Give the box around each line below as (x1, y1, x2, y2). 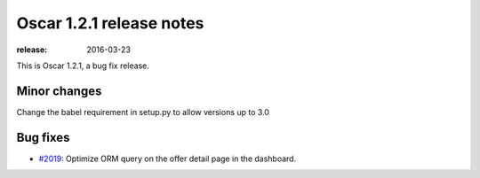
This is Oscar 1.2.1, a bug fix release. (16, 60, 150, 71)
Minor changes (16, 83, 102, 98)
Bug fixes (16, 129, 70, 145)
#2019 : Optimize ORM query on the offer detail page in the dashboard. (38, 153, 297, 164)
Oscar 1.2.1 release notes (16, 13, 204, 33)
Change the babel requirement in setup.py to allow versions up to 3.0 (16, 106, 270, 117)
